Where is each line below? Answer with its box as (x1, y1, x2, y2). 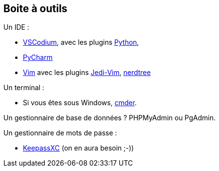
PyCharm (23, 53, 53, 62)
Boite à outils (3, 2, 68, 15)
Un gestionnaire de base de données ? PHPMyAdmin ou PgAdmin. (3, 114, 216, 122)
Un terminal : (3, 83, 44, 92)
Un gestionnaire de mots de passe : (3, 129, 117, 137)
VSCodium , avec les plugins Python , (23, 38, 139, 47)
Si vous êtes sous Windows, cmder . (23, 98, 137, 107)
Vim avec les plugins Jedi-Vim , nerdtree (23, 68, 151, 77)
